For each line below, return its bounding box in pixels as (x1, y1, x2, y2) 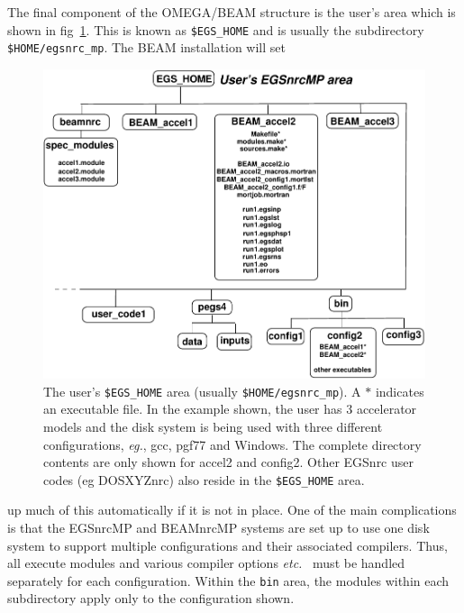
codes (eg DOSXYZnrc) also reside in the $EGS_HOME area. (43, 470, 365, 489)
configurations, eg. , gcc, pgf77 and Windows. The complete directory (43, 435, 422, 453)
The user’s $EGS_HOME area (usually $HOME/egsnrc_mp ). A (43, 381, 361, 400)
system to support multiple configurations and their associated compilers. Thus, (7, 535, 448, 554)
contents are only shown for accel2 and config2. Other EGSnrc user (43, 453, 414, 471)
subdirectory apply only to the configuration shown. (7, 589, 295, 608)
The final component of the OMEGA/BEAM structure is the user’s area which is (7, 3, 456, 21)
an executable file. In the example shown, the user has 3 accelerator (43, 399, 417, 418)
